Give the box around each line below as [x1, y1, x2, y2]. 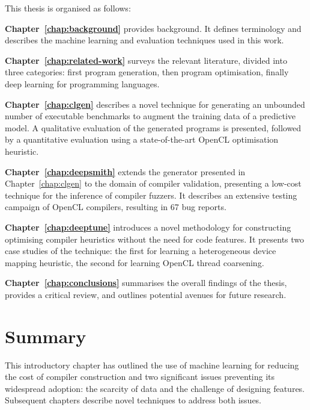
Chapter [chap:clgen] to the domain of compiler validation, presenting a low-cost [5, 177, 302, 190]
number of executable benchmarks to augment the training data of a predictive [5, 110, 296, 122]
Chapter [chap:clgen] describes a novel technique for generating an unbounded [5, 98, 305, 110]
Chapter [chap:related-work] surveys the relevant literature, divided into [5, 54, 287, 66]
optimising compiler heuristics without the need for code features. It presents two [5, 232, 305, 245]
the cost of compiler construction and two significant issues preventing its [5, 370, 275, 383]
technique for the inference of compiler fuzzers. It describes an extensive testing [5, 188, 297, 201]
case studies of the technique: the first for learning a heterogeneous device [5, 244, 276, 257]
